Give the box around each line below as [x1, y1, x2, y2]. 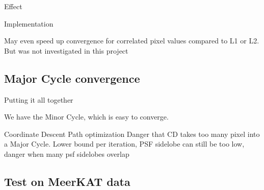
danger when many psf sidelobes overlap [4, 148, 129, 159]
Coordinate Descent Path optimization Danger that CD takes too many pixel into [4, 128, 260, 139]
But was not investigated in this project [4, 45, 128, 56]
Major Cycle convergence [4, 70, 140, 86]
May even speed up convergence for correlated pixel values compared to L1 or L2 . [4, 35, 259, 46]
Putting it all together [4, 94, 73, 105]
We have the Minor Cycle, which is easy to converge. [4, 111, 169, 122]
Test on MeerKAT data [4, 173, 130, 189]
